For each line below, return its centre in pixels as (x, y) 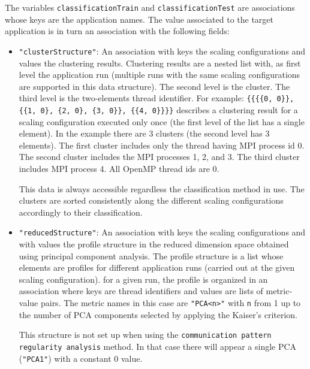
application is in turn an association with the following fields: (117, 31)
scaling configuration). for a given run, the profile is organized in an (143, 279)
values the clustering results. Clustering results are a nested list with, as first (160, 63)
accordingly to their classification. (81, 212)
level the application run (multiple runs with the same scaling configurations (159, 75)
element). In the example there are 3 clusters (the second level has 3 (144, 133)
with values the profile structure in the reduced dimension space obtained (154, 244)
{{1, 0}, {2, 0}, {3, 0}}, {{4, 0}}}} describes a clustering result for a (158, 109)
